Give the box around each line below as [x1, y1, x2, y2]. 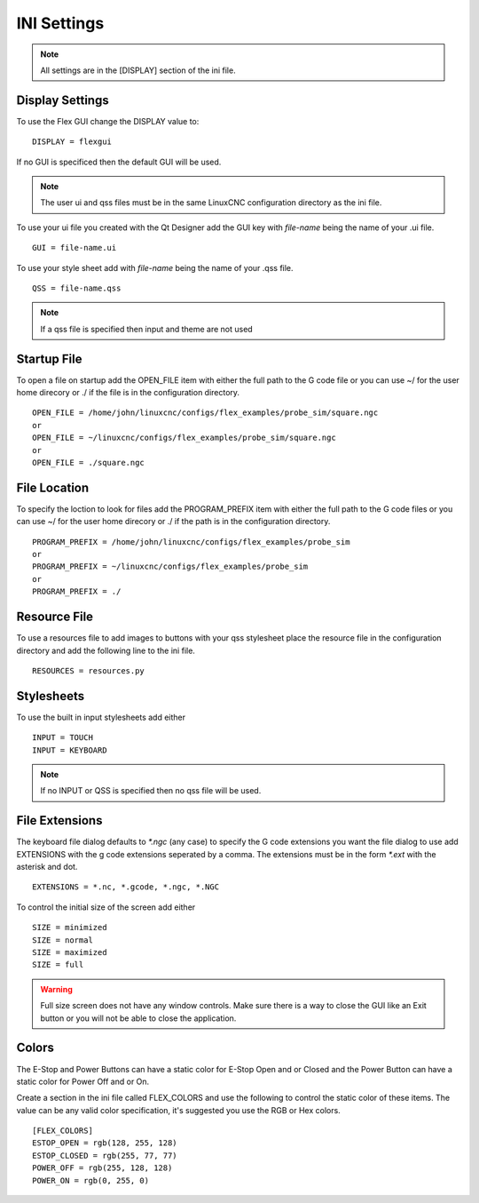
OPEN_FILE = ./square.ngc [32, 458, 145, 467]
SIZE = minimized [32, 922, 107, 933]
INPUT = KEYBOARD [32, 745, 107, 755]
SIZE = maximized [32, 947, 107, 958]
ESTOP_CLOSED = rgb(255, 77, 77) [32, 1151, 177, 1160]
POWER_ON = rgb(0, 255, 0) [32, 1175, 150, 1185]
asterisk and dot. [16, 862, 78, 872]
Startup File [16, 351, 82, 366]
